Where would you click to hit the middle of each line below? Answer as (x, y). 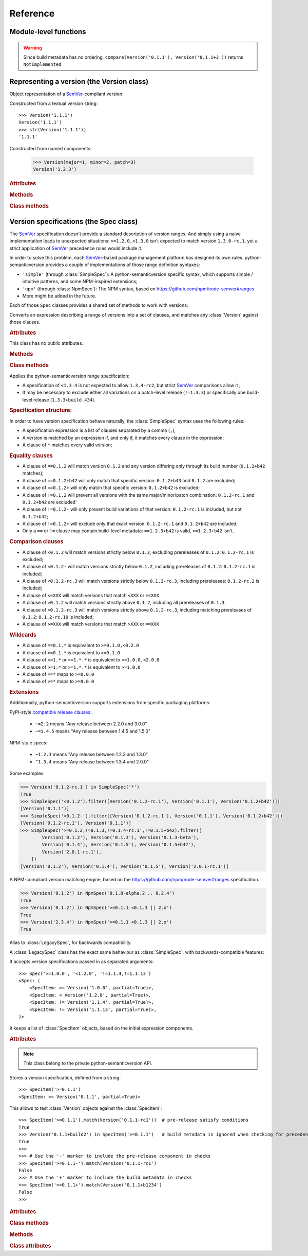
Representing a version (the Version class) (79, 82)
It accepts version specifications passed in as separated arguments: (82, 962)
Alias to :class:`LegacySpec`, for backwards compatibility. (71, 943)
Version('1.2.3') (55, 169)
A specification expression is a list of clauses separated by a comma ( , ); (99, 430)
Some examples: (27, 773)
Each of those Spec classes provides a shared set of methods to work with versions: (99, 305)
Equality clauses (31, 456)
